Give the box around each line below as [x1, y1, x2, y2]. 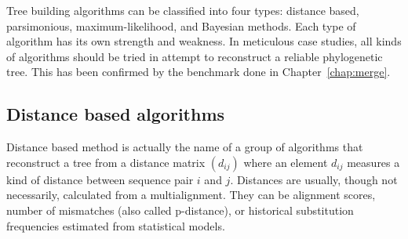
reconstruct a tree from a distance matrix [6, 154, 206, 170]
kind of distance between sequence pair [6, 171, 194, 187]
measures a [347, 154, 400, 170]
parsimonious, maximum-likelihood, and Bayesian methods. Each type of [6, 17, 356, 34]
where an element [243, 154, 328, 170]
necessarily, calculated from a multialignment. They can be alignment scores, [6, 186, 376, 203]
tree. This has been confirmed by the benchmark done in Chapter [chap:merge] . [6, 63, 391, 80]
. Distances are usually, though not [230, 171, 398, 187]
